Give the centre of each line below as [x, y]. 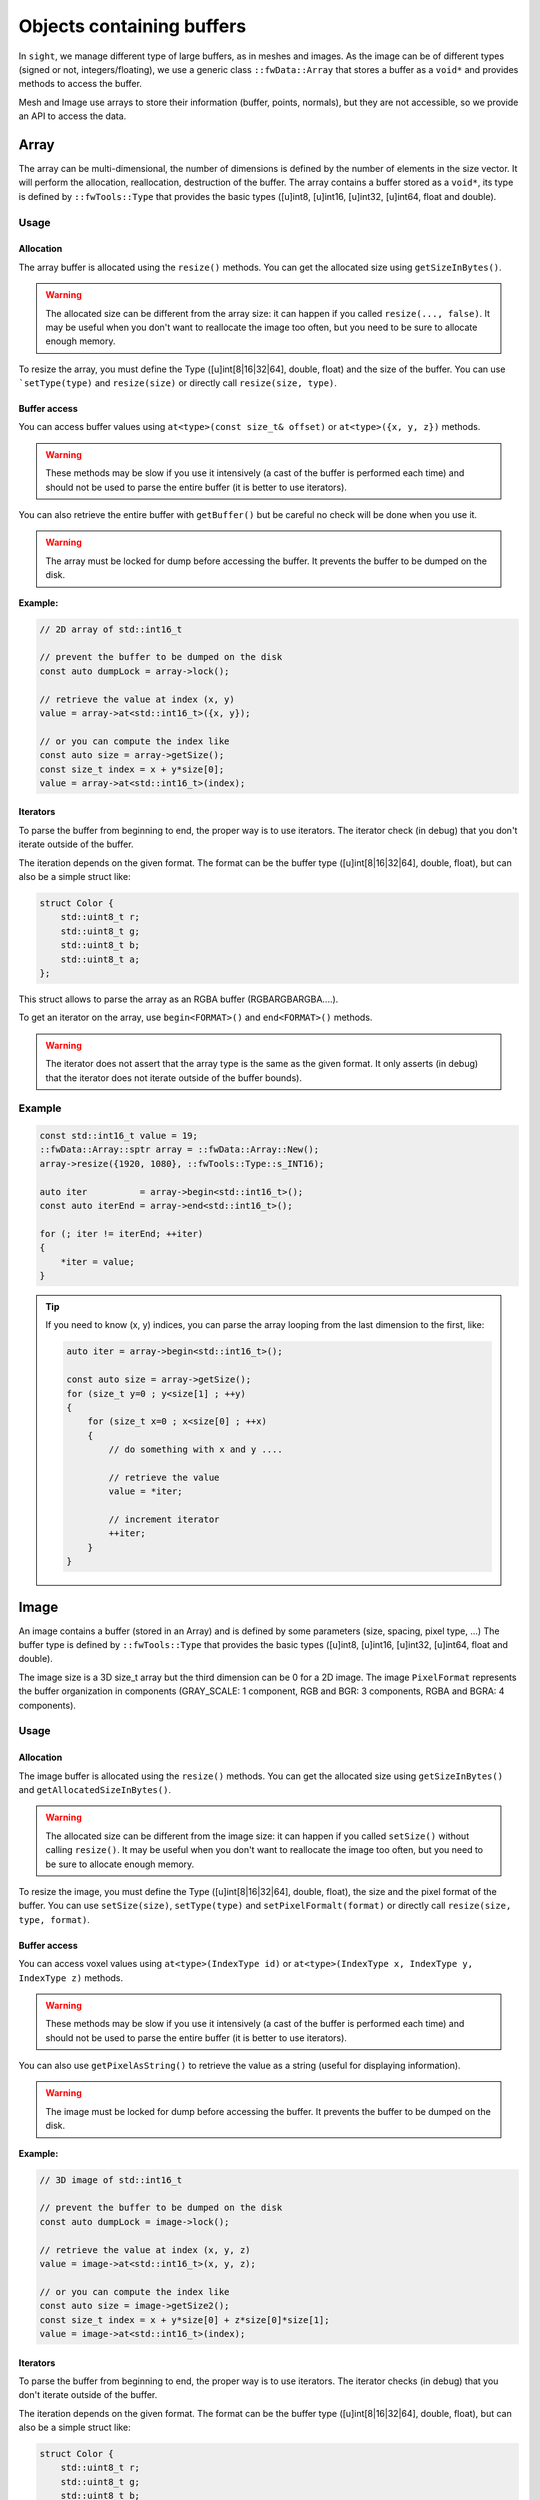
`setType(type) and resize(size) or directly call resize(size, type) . [177, 383]
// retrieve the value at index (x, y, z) [145, 2249]
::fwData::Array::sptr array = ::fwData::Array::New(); [179, 1149]
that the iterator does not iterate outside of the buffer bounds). [173, 1077]
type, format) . [54, 1919]
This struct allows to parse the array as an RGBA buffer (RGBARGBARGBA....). [178, 999]
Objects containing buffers [132, 26]
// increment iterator [164, 1519]
